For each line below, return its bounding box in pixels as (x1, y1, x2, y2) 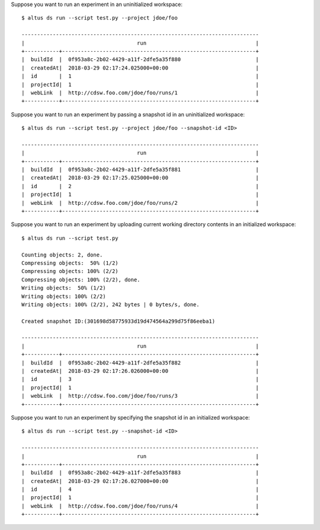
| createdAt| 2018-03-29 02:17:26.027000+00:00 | (21, 478, 259, 484)
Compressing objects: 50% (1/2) (21, 259, 119, 266)
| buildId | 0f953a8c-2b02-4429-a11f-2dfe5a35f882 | (21, 359, 259, 366)
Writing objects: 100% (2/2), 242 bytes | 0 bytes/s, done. (21, 301, 200, 308)
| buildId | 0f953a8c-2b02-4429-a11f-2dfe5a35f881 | (21, 166, 259, 173)
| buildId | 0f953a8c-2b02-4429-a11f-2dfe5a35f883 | (21, 469, 259, 476)
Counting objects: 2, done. (21, 251, 103, 258)
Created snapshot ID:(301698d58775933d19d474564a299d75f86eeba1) (21, 318, 216, 325)
